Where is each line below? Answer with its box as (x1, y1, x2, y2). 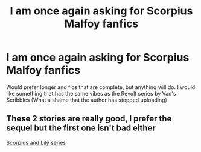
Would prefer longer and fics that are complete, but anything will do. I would (6, 83, 196, 91)
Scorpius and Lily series (6, 139, 66, 146)
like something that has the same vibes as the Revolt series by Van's (6, 90, 176, 97)
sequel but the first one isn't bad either (6, 123, 156, 133)
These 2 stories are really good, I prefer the (6, 114, 172, 124)
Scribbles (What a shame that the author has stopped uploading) (6, 96, 167, 103)
